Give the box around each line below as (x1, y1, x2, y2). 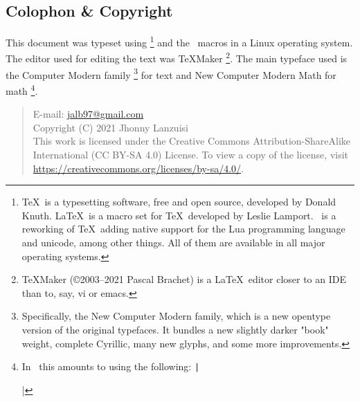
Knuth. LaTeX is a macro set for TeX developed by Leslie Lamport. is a (21, 208, 336, 222)
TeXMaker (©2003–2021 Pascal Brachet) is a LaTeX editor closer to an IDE (21, 272, 346, 286)
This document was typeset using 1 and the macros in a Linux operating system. (6, 33, 353, 49)
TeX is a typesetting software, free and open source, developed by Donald (21, 194, 336, 209)
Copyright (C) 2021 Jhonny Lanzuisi (33, 120, 188, 134)
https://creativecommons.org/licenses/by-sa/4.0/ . (33, 161, 244, 175)
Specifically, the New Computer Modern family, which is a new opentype (21, 309, 331, 323)
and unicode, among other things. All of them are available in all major (21, 235, 325, 249)
